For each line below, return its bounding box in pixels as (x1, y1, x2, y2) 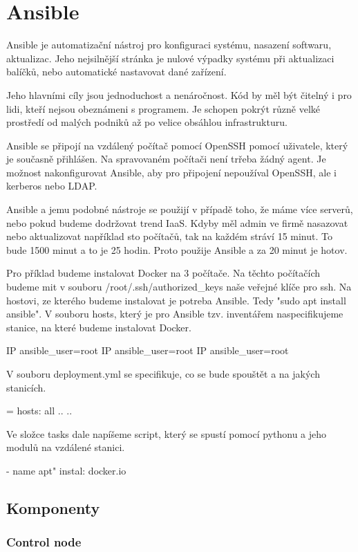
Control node (6, 533, 82, 551)
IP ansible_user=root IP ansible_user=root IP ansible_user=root (6, 343, 289, 358)
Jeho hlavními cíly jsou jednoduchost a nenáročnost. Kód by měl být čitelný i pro (6, 87, 352, 102)
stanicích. (6, 380, 46, 394)
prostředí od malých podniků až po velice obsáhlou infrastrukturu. (6, 115, 288, 129)
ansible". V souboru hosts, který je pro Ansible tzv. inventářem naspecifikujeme (6, 306, 343, 321)
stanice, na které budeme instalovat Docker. (6, 320, 191, 334)
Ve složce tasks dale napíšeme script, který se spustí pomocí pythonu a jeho (6, 426, 327, 441)
